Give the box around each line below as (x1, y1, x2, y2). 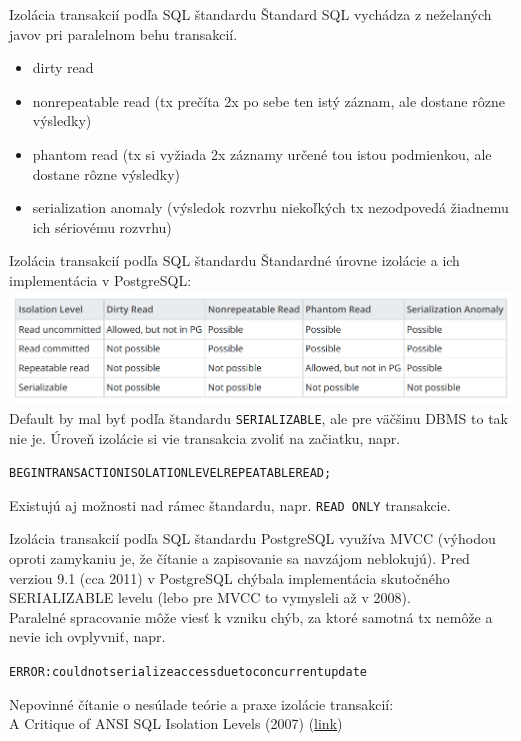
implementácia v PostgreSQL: (9, 269, 192, 290)
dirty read (32, 57, 94, 78)
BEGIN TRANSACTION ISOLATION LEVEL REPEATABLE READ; (9, 466, 332, 481)
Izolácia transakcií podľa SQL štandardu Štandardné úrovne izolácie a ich (9, 250, 460, 271)
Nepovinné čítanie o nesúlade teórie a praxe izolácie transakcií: (9, 693, 394, 714)
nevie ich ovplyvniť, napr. (9, 626, 166, 647)
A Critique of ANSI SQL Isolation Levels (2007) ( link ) (9, 713, 343, 734)
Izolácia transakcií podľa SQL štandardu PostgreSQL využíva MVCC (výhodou (9, 528, 496, 549)
